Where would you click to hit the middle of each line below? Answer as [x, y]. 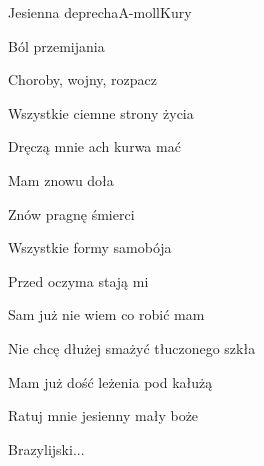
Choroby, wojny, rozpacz [83, 79]
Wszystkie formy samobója [90, 247]
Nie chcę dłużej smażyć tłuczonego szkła [132, 347]
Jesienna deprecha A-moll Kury [100, 12]
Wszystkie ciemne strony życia [101, 112]
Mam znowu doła [61, 179]
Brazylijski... [46, 448]
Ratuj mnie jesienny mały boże [103, 415]
